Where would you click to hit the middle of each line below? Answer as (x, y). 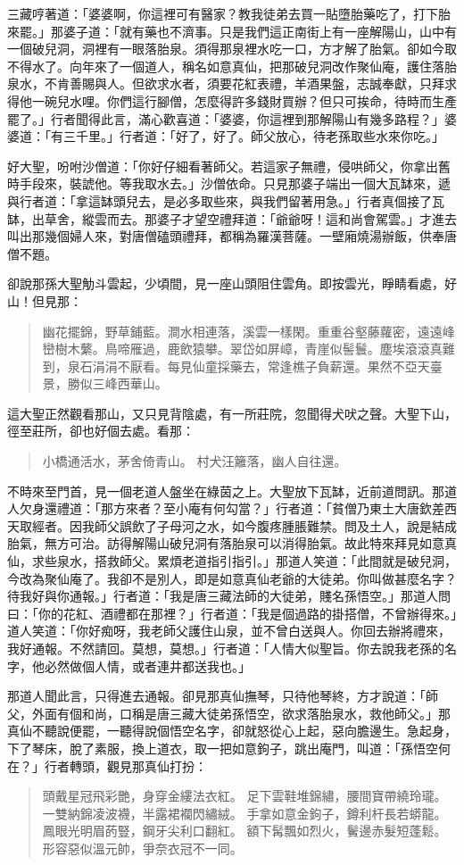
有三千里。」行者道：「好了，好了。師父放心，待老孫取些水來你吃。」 (247, 136)
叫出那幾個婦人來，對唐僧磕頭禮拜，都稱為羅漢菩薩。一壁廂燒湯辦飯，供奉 (226, 236)
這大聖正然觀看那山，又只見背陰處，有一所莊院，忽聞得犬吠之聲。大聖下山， (232, 413)
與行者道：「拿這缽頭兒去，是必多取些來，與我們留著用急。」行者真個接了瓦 (226, 200)
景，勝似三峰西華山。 (105, 383)
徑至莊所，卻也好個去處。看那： (101, 431)
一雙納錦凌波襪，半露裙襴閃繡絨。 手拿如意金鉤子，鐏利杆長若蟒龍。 (244, 813)
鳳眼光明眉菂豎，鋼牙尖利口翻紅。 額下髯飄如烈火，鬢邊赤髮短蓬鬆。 (244, 831)
